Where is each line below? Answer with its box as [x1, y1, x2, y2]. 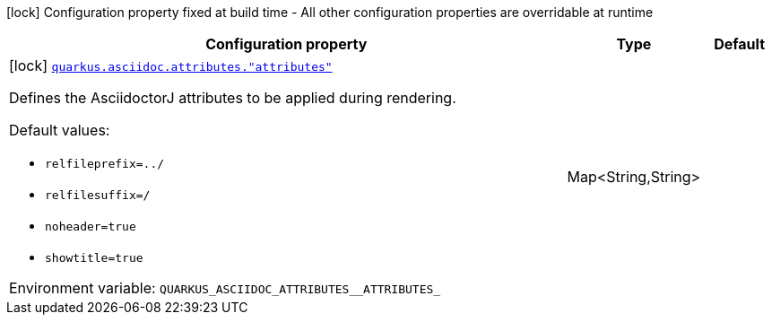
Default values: [9, 121, 110, 139]
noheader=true [45, 220, 136, 233]
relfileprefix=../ [45, 157, 165, 170]
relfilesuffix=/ [45, 188, 151, 202]
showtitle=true [45, 251, 143, 265]
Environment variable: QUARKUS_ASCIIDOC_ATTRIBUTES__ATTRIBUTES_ [9, 279, 441, 297]
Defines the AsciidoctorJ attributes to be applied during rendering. [9, 89, 456, 107]
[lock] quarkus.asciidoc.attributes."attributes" [9, 57, 333, 74]
